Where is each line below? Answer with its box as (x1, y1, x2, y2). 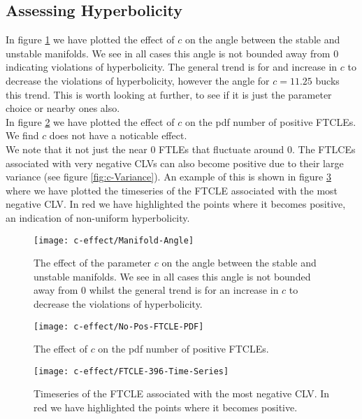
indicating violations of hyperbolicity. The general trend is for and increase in (6, 59, 338, 74)
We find (6, 128, 39, 143)
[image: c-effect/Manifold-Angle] (34, 235, 194, 246)
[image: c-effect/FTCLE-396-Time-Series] (34, 366, 229, 376)
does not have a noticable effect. (49, 128, 187, 143)
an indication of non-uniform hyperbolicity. (6, 210, 190, 225)
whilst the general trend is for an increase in (89, 283, 279, 297)
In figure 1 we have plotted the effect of (6, 32, 175, 47)
